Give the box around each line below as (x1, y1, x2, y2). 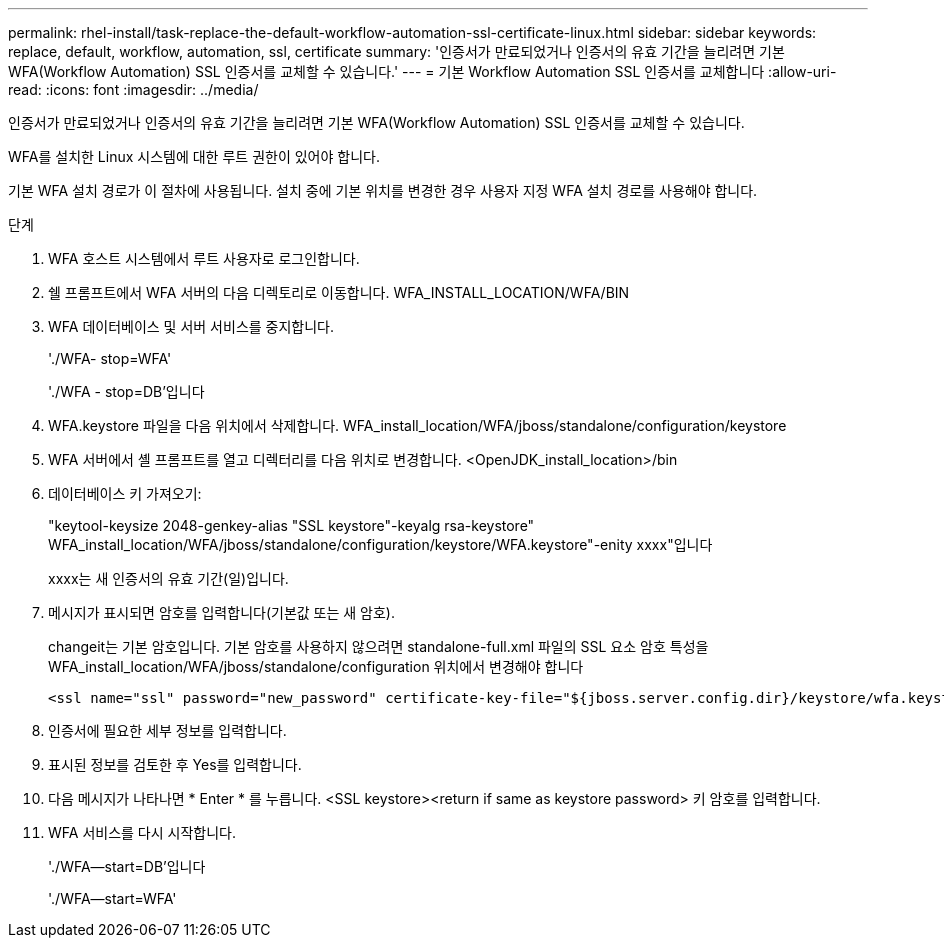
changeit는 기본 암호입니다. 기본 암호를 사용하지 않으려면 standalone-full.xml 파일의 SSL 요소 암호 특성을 (48, 638, 709, 655)
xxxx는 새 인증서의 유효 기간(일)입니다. (48, 570, 289, 587)
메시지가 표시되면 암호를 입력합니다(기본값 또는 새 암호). (48, 604, 395, 621)
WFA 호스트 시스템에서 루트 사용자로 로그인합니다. (48, 250, 360, 267)
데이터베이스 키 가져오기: (48, 485, 202, 502)
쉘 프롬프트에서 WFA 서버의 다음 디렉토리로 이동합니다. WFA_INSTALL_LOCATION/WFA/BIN (48, 284, 630, 301)
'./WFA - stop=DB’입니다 (48, 383, 205, 400)
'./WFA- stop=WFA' (48, 350, 172, 367)
